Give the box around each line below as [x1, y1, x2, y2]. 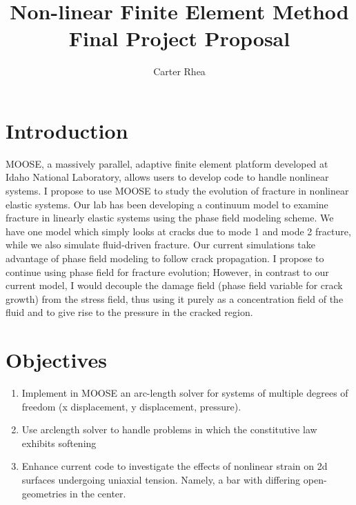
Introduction [6, 116, 128, 144]
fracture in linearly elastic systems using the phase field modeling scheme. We [6, 210, 334, 225]
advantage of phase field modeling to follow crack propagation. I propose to [6, 251, 324, 265]
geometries [21, 486, 67, 500]
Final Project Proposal [68, 24, 290, 52]
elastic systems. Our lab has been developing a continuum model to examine [6, 197, 328, 211]
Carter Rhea [153, 64, 206, 79]
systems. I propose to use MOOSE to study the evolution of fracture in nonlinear [6, 184, 349, 198]
